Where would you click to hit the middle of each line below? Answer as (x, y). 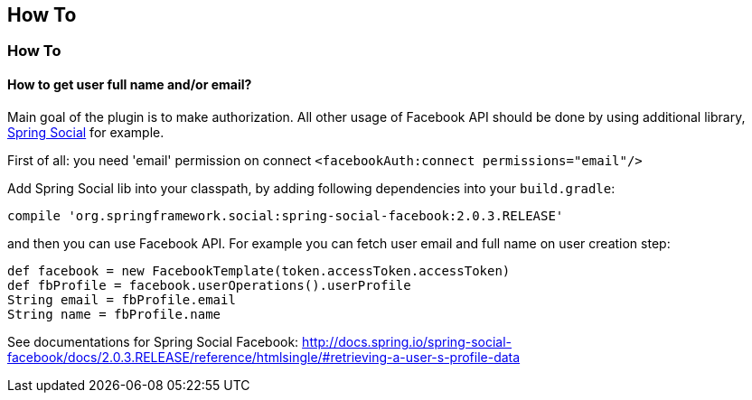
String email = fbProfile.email (122, 299)
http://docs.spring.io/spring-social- (407, 341)
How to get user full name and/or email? (130, 85)
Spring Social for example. (86, 132)
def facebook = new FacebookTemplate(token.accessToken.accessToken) (259, 270)
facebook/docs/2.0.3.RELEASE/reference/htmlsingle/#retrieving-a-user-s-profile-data (264, 357)
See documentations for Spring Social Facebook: (153, 341)
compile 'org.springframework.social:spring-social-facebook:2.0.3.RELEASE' (286, 215)
